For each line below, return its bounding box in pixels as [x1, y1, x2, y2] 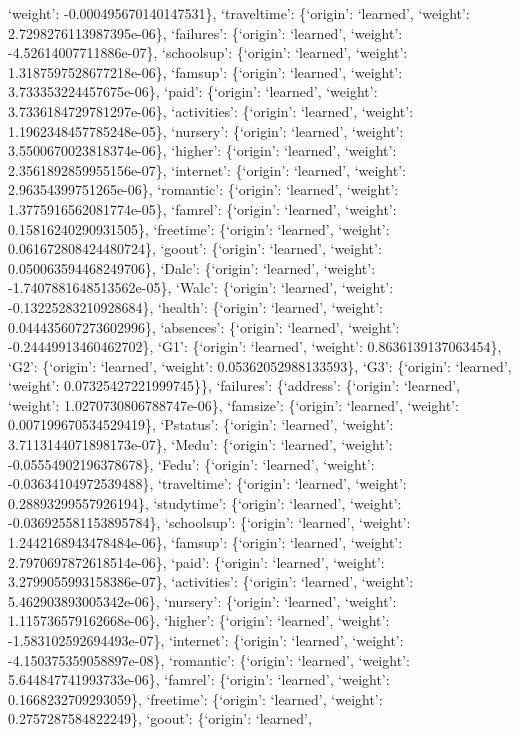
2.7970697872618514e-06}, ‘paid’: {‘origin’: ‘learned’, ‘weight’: [8, 551, 385, 572]
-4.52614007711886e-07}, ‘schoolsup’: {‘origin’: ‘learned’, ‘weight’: [8, 42, 408, 63]
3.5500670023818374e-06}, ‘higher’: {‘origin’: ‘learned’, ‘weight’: [8, 140, 397, 161]
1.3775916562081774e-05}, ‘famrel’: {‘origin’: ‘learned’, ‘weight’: [8, 198, 397, 219]
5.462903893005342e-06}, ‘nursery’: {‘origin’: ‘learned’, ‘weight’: [8, 590, 397, 611]
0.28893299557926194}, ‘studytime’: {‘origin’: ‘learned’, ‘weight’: [8, 492, 402, 513]
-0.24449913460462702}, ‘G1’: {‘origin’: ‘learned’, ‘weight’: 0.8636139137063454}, [8, 336, 502, 357]
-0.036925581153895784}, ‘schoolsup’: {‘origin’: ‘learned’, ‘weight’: [8, 512, 411, 533]
